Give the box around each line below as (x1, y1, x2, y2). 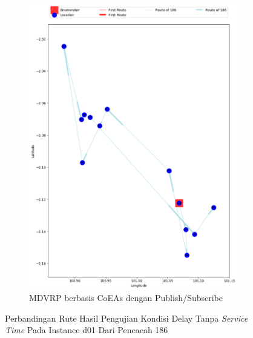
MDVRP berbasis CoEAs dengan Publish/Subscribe (29, 291, 223, 304)
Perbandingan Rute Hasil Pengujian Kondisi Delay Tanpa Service (5, 311, 248, 324)
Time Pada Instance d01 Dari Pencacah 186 (5, 323, 168, 336)
